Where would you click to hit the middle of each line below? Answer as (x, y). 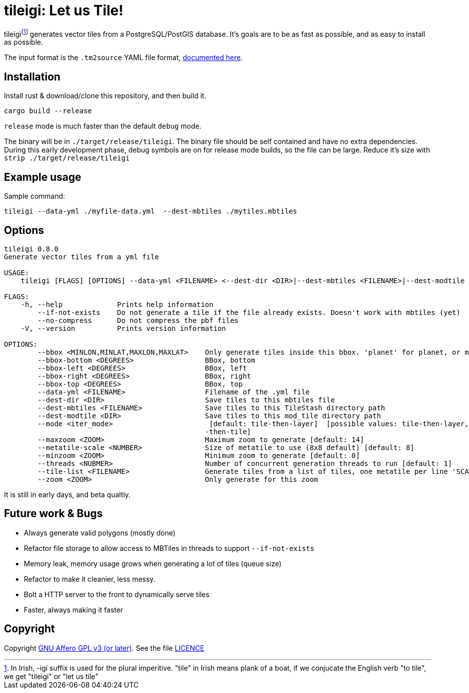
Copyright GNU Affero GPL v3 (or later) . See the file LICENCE (104, 648)
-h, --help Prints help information (117, 304)
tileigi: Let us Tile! (64, 10)
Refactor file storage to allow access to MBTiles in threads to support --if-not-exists (169, 548)
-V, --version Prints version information (123, 328)
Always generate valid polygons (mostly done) (100, 533)
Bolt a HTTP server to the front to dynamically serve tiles (117, 594)
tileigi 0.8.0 (31, 249)
